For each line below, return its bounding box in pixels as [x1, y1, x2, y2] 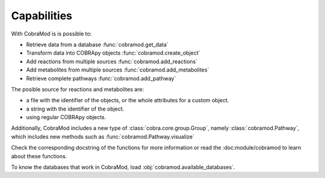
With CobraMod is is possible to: [11, 30, 92, 37]
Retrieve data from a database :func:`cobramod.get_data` [26, 41, 169, 48]
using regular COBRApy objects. [26, 114, 107, 121]
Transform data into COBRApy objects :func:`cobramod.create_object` [26, 49, 200, 57]
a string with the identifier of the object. [26, 105, 125, 112]
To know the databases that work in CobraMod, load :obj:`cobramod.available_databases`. [11, 164, 235, 171]
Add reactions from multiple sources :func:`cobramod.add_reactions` [26, 58, 198, 65]
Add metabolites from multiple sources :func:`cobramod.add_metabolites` [26, 66, 209, 73]
